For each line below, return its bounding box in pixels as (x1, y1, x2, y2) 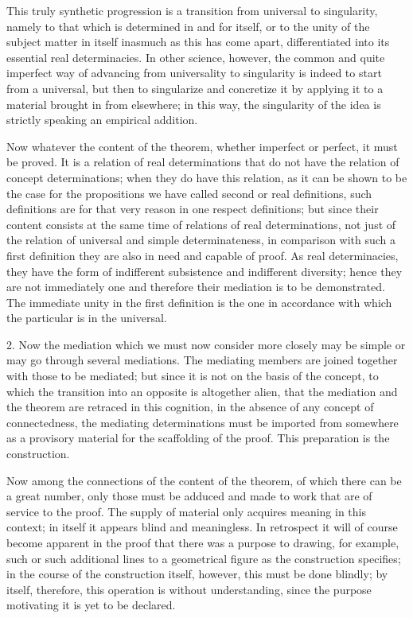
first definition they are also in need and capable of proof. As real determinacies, (6, 247, 399, 263)
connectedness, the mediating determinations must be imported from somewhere (6, 414, 399, 430)
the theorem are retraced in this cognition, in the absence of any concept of (6, 398, 374, 415)
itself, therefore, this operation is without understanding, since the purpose (6, 581, 372, 597)
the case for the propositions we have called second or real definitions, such (6, 185, 372, 201)
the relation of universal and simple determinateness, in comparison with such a (6, 231, 396, 248)
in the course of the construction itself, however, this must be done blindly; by (6, 566, 388, 582)
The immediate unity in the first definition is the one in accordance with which (6, 293, 392, 310)
